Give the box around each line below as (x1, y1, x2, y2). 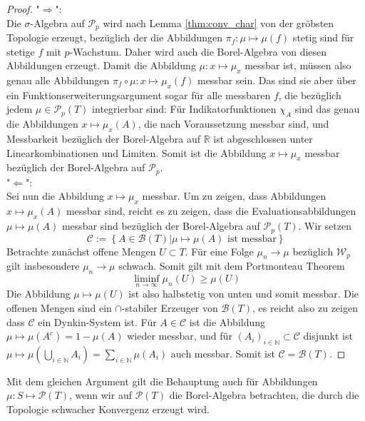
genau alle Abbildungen (6, 73, 110, 88)
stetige (6, 44, 35, 59)
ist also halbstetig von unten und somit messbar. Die (128, 286, 359, 301)
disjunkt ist (303, 328, 353, 343)
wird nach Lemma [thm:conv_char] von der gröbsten (103, 15, 334, 30)
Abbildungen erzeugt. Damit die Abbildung (6, 58, 196, 73)
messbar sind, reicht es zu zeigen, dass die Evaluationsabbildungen (66, 203, 356, 218)
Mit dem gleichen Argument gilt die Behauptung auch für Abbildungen (6, 373, 318, 388)
